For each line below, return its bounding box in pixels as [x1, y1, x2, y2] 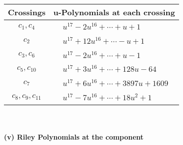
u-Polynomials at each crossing [53, 6, 175, 18]
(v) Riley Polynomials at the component [4, 132, 144, 142]
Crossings [8, 6, 46, 18]
